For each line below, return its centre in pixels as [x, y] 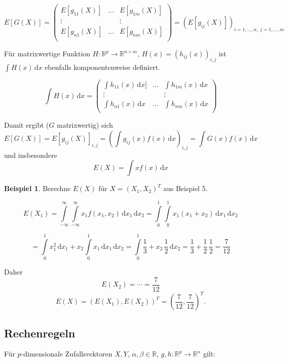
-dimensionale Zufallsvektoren [67, 354]
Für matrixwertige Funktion [47, 54]
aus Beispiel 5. [185, 188]
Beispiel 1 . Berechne [37, 188]
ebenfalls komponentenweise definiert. [102, 67]
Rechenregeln [40, 333]
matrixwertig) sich [85, 125]
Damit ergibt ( [27, 125]
